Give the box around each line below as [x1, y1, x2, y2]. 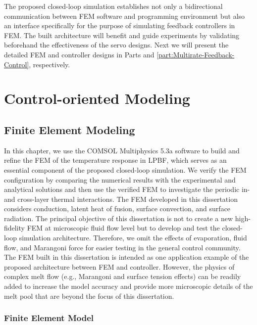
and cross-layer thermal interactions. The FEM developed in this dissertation [4, 193, 238, 204]
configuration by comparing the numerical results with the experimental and [4, 174, 236, 185]
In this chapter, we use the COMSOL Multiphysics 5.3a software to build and [4, 145, 240, 155]
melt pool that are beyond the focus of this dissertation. [4, 290, 174, 301]
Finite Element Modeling [4, 122, 135, 137]
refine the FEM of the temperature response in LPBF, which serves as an [4, 155, 227, 165]
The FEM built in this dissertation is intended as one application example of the [4, 252, 249, 262]
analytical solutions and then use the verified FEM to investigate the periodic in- [4, 184, 250, 194]
